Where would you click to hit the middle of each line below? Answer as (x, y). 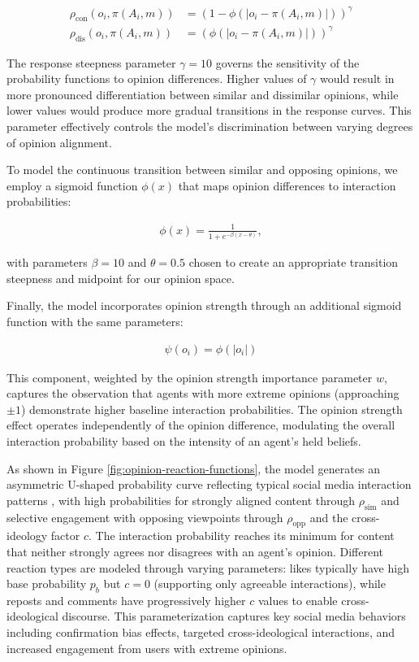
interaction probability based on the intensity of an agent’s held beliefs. (184, 440)
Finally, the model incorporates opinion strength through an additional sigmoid (204, 305)
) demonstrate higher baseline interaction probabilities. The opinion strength (212, 409)
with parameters (47, 262)
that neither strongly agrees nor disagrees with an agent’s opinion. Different (195, 551)
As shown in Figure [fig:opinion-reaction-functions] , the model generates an (193, 468)
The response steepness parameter (91, 62)
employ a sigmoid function (72, 185)
